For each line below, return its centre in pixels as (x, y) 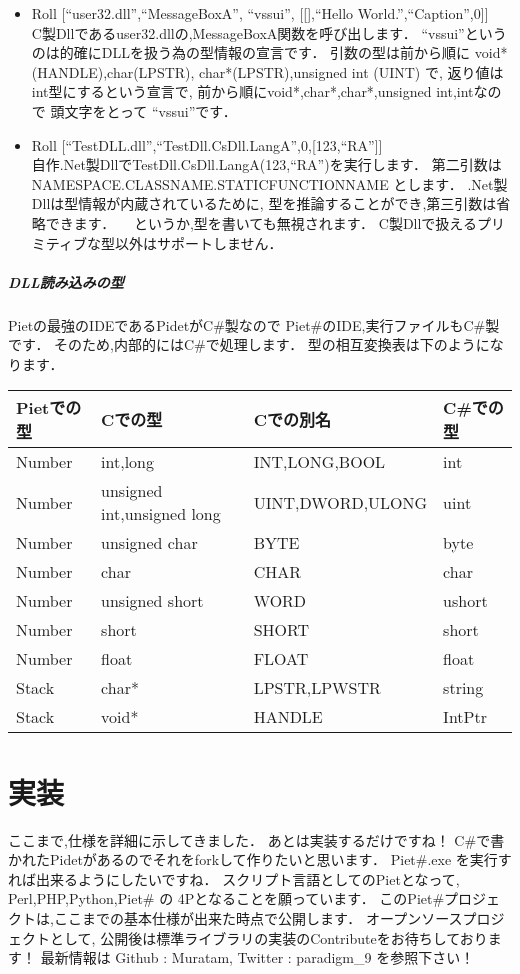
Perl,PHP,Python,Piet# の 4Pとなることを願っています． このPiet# (226, 898)
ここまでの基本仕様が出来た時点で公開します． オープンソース (258, 917)
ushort (465, 601)
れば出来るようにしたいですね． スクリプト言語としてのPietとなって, (234, 878)
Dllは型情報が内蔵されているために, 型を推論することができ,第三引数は (264, 203)
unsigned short (152, 601)
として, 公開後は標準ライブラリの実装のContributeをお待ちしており (268, 937)
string (463, 688)
